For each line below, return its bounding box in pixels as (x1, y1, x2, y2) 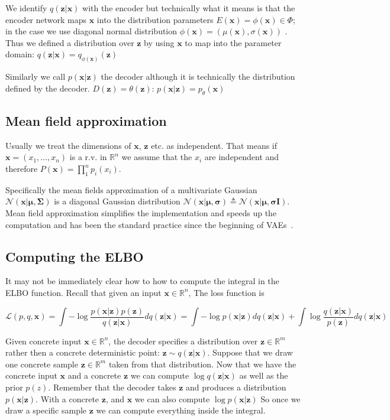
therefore (5, 162, 38, 175)
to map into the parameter (185, 36, 282, 48)
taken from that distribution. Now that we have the (108, 357, 296, 370)
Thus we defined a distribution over (5, 36, 134, 48)
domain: (5, 48, 35, 60)
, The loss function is (188, 286, 265, 298)
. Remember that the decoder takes (48, 381, 176, 393)
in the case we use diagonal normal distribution (5, 25, 178, 37)
